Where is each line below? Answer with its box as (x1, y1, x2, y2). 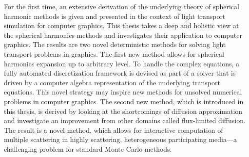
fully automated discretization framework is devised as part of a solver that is (4, 68, 236, 78)
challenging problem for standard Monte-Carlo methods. (4, 143, 172, 154)
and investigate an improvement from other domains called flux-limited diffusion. (4, 115, 246, 126)
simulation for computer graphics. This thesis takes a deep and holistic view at (4, 20, 239, 31)
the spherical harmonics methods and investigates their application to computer (4, 30, 242, 40)
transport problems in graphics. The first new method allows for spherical (4, 48, 224, 59)
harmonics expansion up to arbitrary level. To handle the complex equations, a (4, 58, 240, 68)
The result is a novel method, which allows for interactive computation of (4, 125, 223, 135)
